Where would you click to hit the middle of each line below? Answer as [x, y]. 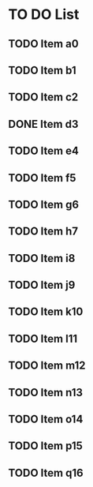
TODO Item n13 [46, 392]
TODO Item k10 [46, 312]
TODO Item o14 [46, 420]
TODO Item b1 [42, 70]
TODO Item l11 [43, 338]
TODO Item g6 [44, 204]
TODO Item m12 [47, 366]
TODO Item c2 [43, 97]
